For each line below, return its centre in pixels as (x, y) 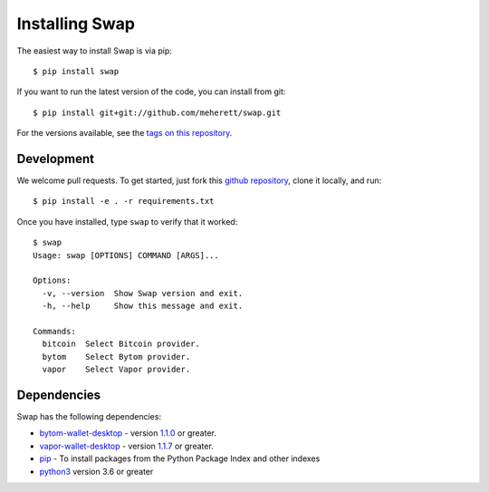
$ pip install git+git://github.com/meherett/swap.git (157, 112)
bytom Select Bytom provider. (116, 357)
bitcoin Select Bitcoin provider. (121, 344)
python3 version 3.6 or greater (96, 471)
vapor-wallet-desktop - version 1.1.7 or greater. (127, 446)
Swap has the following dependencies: (89, 416)
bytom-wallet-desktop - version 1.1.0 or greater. (128, 433)
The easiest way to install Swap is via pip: (94, 51)
